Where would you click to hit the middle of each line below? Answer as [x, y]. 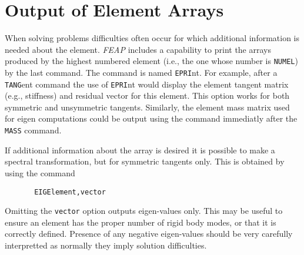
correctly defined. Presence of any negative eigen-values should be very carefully [149, 234]
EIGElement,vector [70, 192]
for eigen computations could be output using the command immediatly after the [151, 118]
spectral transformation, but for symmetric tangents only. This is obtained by [145, 161]
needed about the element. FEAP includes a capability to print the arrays [138, 49]
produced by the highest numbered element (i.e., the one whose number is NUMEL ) [151, 61]
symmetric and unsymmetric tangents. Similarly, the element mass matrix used [147, 107]
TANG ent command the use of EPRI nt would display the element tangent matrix [147, 84]
